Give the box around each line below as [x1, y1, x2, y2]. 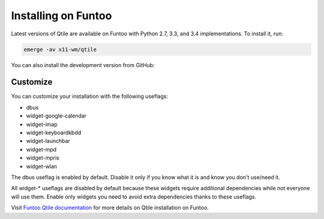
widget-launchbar [26, 137, 70, 145]
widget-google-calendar [26, 112, 87, 119]
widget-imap [26, 121, 58, 128]
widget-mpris [26, 154, 59, 161]
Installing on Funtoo [11, 9, 112, 22]
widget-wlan [26, 163, 57, 170]
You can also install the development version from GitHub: [11, 61, 155, 68]
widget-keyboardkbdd [26, 129, 82, 136]
